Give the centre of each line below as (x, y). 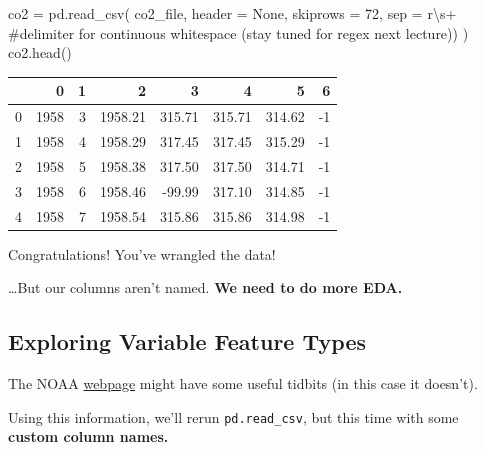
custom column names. (88, 436)
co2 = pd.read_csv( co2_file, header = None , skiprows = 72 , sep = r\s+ (232, 13)
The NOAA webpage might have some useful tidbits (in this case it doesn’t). (243, 382)
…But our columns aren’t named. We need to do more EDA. (205, 287)
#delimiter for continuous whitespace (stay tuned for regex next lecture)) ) (238, 32)
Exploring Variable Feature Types (187, 341)
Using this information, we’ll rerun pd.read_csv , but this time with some (233, 416)
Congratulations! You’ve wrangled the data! (142, 253)
